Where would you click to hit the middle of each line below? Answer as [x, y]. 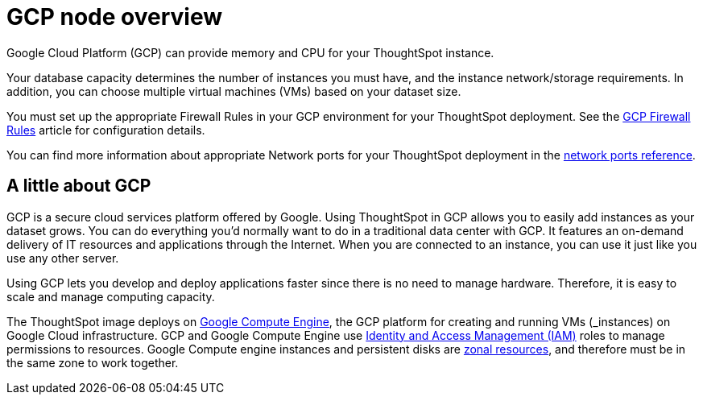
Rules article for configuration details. [106, 130]
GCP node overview [115, 17]
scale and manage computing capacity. [111, 296]
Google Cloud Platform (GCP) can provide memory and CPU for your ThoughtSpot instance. [250, 52]
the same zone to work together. [93, 362]
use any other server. [63, 258]
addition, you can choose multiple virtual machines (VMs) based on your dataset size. [234, 91]
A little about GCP [79, 186]
